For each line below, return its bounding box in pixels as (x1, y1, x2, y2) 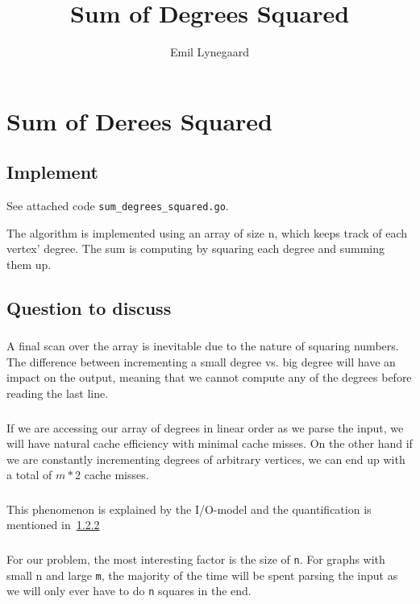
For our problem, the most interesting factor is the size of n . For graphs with (6, 550, 385, 567)
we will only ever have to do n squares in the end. (6, 582, 252, 599)
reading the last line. (6, 385, 109, 402)
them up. (6, 255, 52, 272)
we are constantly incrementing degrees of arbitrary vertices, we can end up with (6, 450, 405, 467)
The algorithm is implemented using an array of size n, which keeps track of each (6, 224, 408, 241)
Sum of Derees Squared (6, 104, 273, 137)
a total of (6, 466, 52, 483)
